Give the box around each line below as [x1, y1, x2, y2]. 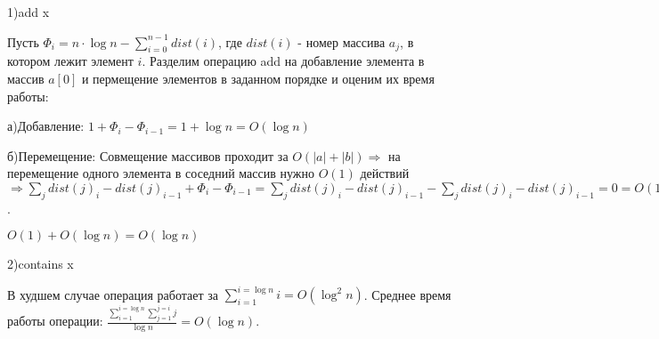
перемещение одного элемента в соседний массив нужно [7, 164, 314, 182]
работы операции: [7, 311, 103, 330]
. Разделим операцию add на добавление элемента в [142, 52, 425, 70]
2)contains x [7, 254, 74, 273]
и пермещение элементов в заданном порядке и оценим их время [81, 69, 435, 87]
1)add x [7, 3, 50, 20]
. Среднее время [363, 285, 452, 303]
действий [360, 164, 410, 182]
